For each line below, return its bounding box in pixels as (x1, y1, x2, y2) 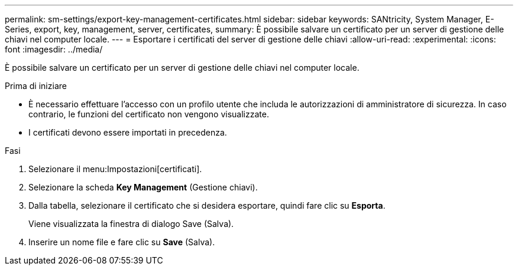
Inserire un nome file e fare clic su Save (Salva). (28, 237, 215, 247)
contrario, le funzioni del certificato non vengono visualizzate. (28, 109, 269, 119)
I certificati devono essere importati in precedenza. (28, 127, 227, 137)
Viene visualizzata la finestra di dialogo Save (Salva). (28, 219, 234, 229)
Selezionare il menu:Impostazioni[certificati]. (28, 164, 202, 174)
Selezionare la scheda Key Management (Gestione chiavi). (28, 182, 258, 192)
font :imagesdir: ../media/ (5, 44, 103, 54)
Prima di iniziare (5, 81, 67, 91)
